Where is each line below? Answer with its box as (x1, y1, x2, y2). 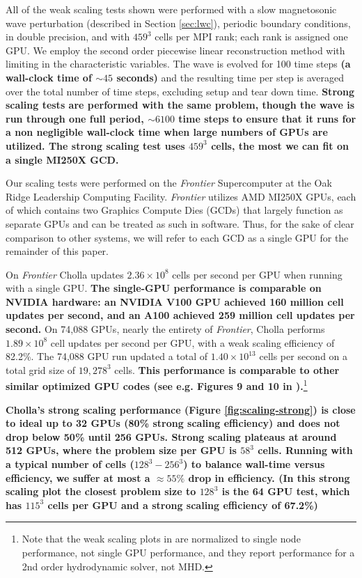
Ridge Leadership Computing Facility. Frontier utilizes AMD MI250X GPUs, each (6, 189, 356, 203)
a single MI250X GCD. (6, 152, 119, 166)
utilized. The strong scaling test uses (6, 138, 185, 153)
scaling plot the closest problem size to (6, 484, 196, 499)
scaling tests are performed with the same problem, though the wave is (6, 97, 355, 112)
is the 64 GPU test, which (221, 484, 350, 499)
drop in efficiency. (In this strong (188, 470, 350, 485)
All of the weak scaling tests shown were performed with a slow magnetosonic (6, 2, 337, 16)
